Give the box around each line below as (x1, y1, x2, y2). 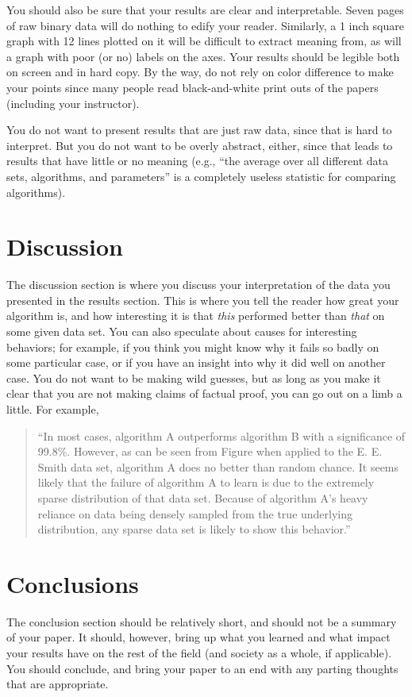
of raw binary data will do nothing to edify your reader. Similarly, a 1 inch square (6, 17, 404, 33)
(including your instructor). (6, 94, 140, 111)
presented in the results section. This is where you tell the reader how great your (6, 291, 399, 308)
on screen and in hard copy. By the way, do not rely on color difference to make (6, 64, 394, 80)
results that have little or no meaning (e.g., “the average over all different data (6, 152, 388, 169)
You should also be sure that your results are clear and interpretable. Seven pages (6, 2, 404, 17)
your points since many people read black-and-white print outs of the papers (6, 79, 379, 95)
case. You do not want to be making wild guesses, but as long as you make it (6, 369, 381, 386)
